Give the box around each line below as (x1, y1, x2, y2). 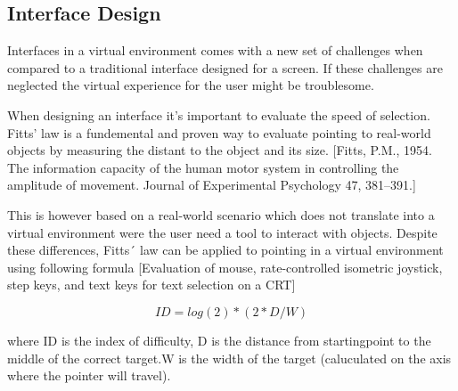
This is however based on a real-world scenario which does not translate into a (7, 205, 435, 224)
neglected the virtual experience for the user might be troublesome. (7, 76, 374, 94)
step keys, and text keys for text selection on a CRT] (7, 275, 296, 294)
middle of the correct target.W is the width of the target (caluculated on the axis (7, 348, 452, 367)
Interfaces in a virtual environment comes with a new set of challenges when (7, 41, 423, 60)
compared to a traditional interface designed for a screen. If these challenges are (7, 58, 443, 77)
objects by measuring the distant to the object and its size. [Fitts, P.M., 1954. (7, 141, 432, 159)
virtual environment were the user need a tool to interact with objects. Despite (7, 223, 438, 241)
